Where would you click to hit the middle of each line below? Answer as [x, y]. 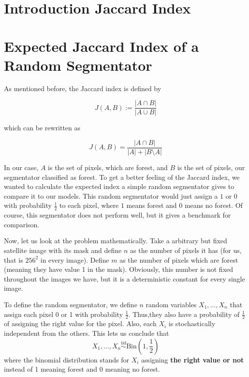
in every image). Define [75, 259]
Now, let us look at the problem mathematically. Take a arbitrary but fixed [116, 241]
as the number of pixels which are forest [179, 259]
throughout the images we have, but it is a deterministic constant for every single [124, 278]
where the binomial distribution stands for [66, 359]
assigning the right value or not [193, 359]
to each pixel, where [89, 205]
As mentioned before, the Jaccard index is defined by [83, 88]
